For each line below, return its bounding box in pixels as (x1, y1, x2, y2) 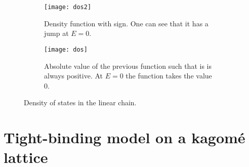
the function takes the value (126, 70, 212, 81)
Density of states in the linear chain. (24, 97, 137, 108)
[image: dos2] (44, 4, 92, 11)
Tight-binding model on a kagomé (4, 127, 245, 148)
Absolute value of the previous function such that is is (44, 60, 212, 71)
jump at (44, 28, 69, 38)
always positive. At (44, 70, 103, 81)
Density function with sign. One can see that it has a (44, 18, 209, 28)
